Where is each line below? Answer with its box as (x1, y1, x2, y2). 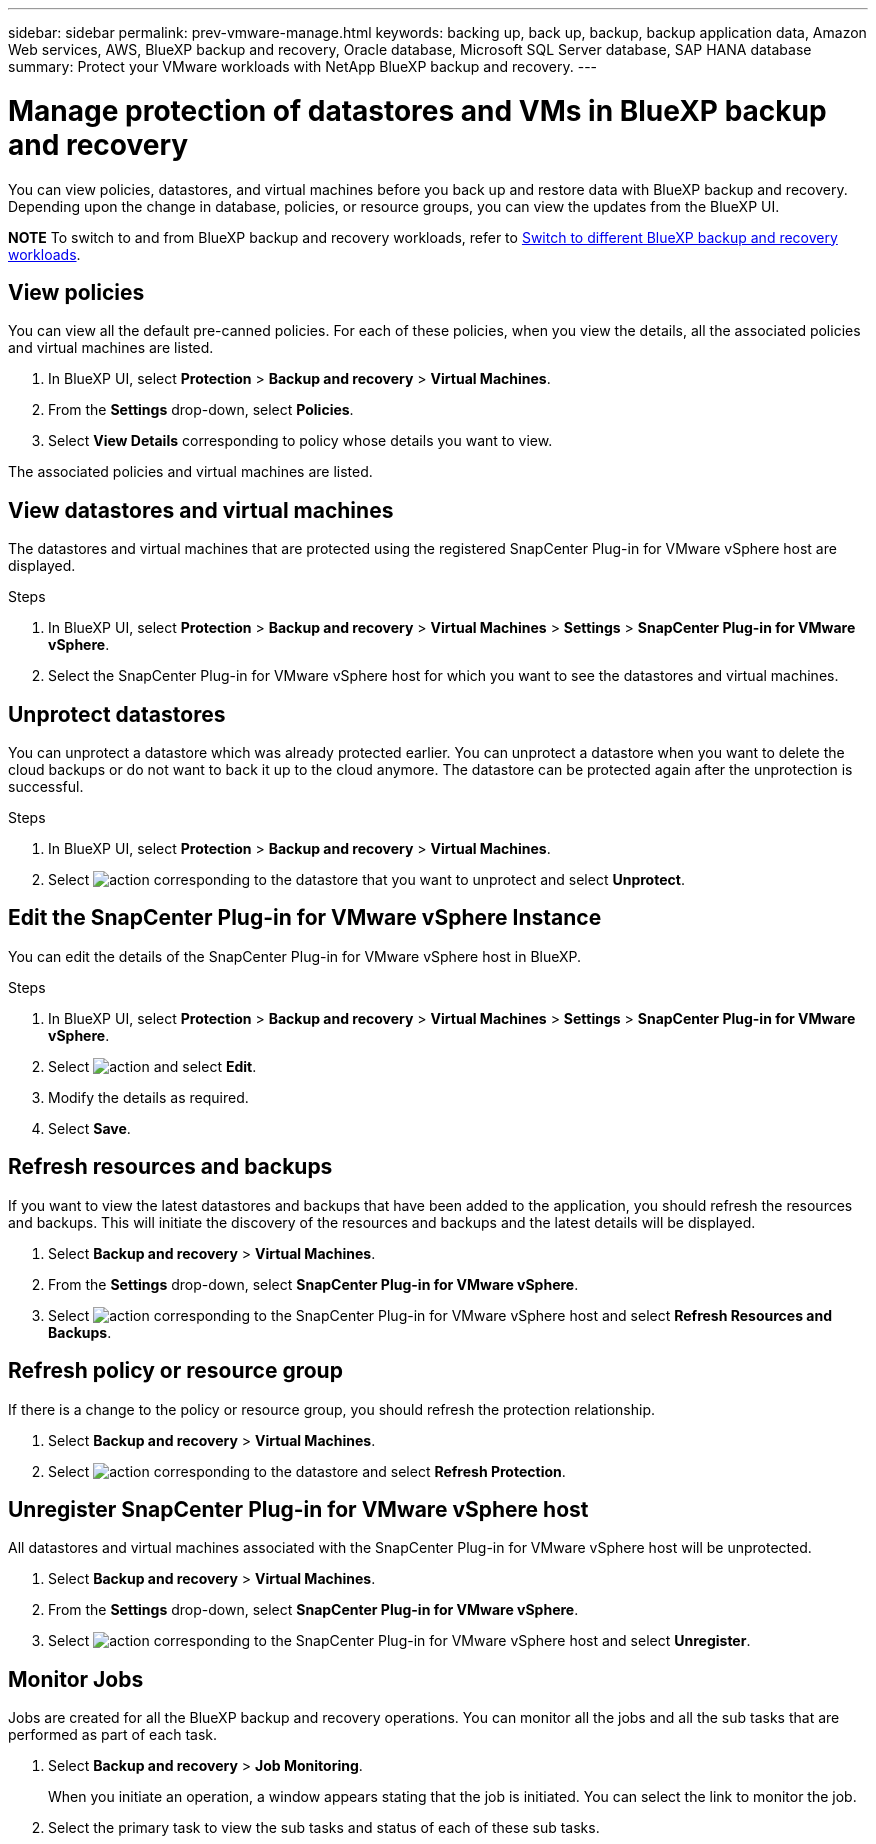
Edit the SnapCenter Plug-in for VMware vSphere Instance (8, 905, 602, 931)
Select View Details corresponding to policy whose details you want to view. (48, 432, 553, 450)
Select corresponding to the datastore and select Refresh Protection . (48, 1462, 566, 1480)
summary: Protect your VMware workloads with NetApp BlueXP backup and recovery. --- (8, 58, 598, 75)
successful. (8, 778, 84, 796)
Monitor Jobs (8, 1666, 144, 1692)
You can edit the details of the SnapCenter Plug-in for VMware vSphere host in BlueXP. (8, 947, 582, 965)
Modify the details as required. (48, 1088, 249, 1106)
